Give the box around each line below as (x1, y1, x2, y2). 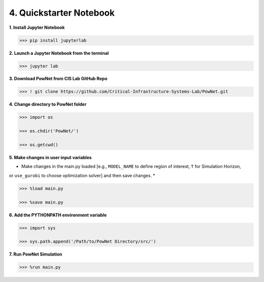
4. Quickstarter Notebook (9, 7, 115, 18)
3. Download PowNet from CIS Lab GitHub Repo (9, 76, 108, 82)
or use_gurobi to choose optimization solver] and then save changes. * (9, 172, 155, 178)
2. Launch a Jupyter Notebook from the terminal (9, 50, 109, 56)
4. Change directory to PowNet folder (9, 101, 87, 107)
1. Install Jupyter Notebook (9, 24, 65, 30)
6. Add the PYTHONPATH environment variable (9, 212, 107, 218)
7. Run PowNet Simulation (9, 251, 63, 257)
